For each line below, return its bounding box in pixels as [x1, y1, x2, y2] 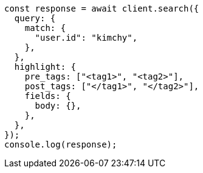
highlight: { [14, 62, 77, 72]
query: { [14, 13, 56, 23]
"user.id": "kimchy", [35, 33, 138, 42]
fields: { [24, 91, 71, 101]
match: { [24, 23, 66, 33]
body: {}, [35, 101, 81, 110]
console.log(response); [4, 140, 117, 149]
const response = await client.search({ [4, 4, 199, 13]
